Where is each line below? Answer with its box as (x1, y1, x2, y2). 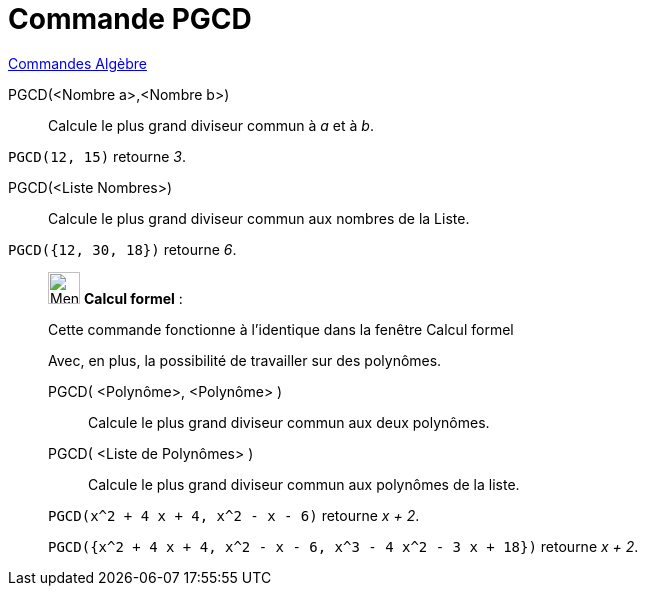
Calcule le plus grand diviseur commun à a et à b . (48, 116, 374, 134)
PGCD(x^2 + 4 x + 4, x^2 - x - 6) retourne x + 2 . (48, 506, 420, 524)
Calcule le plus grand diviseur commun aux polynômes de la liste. (88, 475, 520, 493)
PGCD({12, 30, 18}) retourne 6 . (8, 240, 237, 258)
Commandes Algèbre (8, 54, 147, 72)
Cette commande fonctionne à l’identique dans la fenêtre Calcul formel (48, 320, 514, 338)
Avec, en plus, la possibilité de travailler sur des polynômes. (48, 351, 442, 369)
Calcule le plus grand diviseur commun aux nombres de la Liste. (48, 209, 470, 227)
